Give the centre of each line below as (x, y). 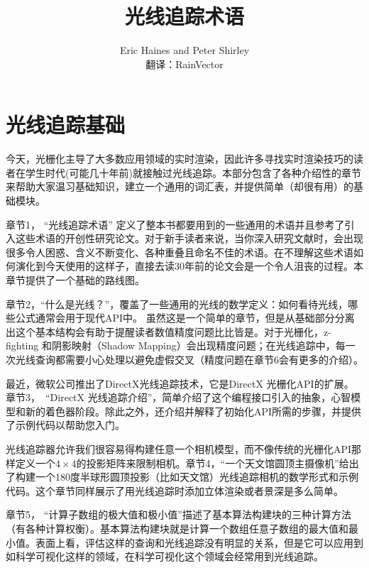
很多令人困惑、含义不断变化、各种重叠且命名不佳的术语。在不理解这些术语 (180, 252)
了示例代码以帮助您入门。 (65, 425)
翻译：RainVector (184, 64)
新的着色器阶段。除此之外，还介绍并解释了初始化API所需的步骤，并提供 (193, 411)
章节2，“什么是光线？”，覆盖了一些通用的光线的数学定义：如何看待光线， (177, 304)
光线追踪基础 (66, 125)
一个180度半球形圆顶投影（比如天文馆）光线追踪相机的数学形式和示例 (197, 477)
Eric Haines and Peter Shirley (184, 50)
